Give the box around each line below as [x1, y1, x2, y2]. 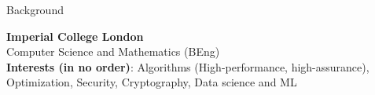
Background [6, 2, 64, 17]
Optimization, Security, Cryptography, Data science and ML [6, 74, 297, 90]
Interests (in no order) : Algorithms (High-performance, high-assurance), [6, 58, 369, 75]
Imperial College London [6, 27, 144, 44]
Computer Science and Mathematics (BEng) [6, 43, 220, 60]
